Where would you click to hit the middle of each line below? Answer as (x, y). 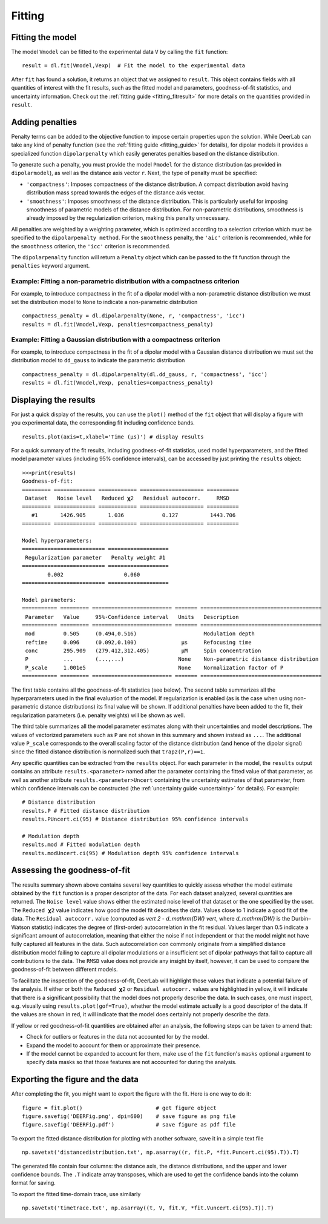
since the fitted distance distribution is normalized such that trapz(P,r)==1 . (108, 752)
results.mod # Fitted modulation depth (81, 845)
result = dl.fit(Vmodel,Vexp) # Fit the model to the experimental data (134, 66)
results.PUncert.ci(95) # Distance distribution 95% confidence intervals (135, 819)
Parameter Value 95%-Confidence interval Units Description (132, 617)
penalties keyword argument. (51, 266)
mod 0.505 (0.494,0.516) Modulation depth (140, 634)
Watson (21, 927)
